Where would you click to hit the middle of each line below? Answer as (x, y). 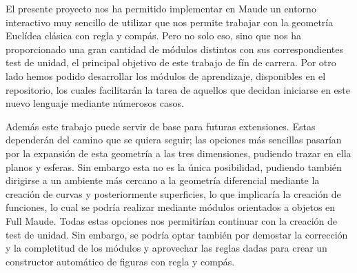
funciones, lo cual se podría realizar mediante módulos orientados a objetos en (171, 207)
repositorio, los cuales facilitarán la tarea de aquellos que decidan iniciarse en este (178, 89)
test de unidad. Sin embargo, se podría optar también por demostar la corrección (177, 234)
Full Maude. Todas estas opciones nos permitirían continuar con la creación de (172, 220)
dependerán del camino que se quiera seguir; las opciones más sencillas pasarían (174, 140)
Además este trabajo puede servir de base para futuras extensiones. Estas (161, 126)
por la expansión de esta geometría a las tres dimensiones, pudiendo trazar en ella (178, 153)
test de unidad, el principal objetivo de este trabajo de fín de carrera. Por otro (171, 62)
